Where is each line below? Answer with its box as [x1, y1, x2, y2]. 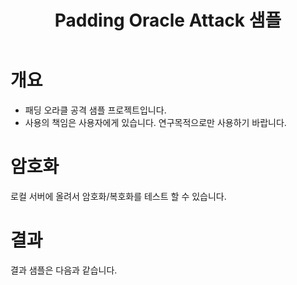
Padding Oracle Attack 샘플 [54, 9, 282, 32]
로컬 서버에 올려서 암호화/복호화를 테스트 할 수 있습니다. [10, 190, 227, 202]
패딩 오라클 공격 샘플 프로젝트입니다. [24, 104, 167, 116]
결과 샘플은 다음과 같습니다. [10, 264, 118, 276]
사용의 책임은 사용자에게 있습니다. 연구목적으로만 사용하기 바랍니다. [24, 116, 287, 128]
